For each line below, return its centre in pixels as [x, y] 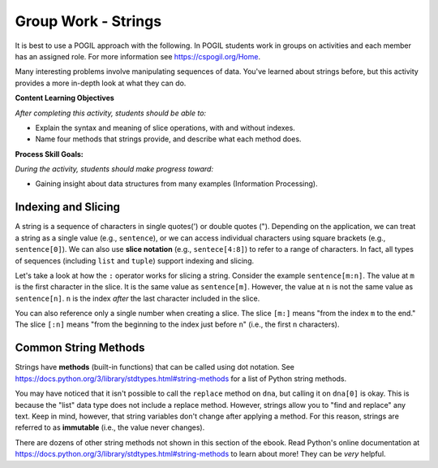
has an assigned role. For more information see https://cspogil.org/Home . [138, 56]
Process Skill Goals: [49, 154]
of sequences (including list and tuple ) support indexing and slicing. [135, 261]
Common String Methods [80, 348]
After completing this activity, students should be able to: [111, 113]
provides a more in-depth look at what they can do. [101, 83]
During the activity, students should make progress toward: [114, 169]
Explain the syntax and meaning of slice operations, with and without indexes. [165, 128]
